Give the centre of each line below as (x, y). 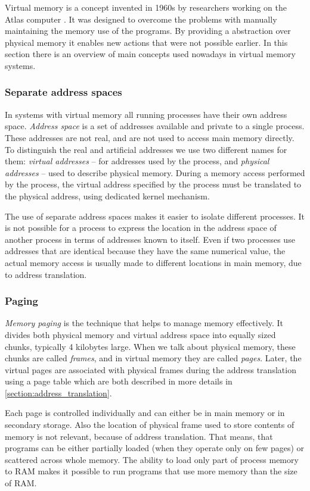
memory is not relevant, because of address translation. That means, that (139, 436)
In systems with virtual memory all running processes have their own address (146, 114)
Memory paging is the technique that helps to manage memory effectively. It (144, 323)
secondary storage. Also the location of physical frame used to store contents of (150, 425)
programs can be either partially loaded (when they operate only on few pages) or (155, 448)
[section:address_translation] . (58, 393)
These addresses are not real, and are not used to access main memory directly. (150, 137)
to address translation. (46, 274)
